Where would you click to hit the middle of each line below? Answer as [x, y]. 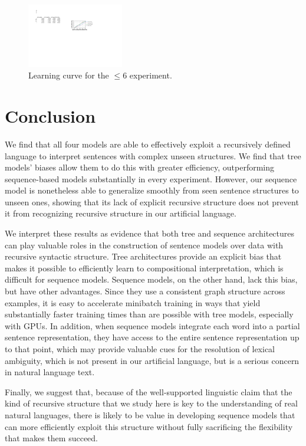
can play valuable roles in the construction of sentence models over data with [144, 245]
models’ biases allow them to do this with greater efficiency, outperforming [140, 167]
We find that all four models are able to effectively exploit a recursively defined [148, 144]
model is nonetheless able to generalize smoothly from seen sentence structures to [152, 190]
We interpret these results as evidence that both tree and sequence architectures [150, 233]
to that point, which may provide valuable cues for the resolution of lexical [140, 349]
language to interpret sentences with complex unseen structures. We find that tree [153, 155]
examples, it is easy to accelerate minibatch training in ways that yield [133, 302]
